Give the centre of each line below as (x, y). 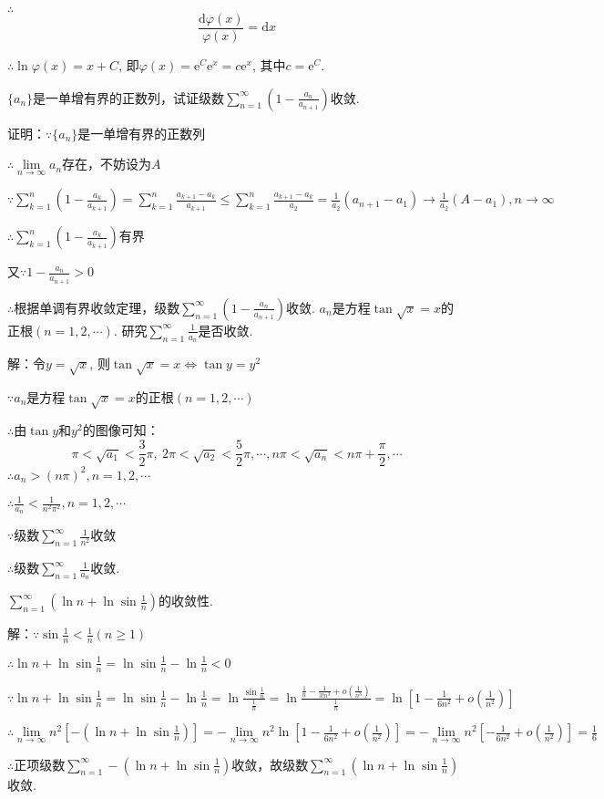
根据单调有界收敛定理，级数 (97, 307)
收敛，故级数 (270, 764)
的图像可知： (121, 430)
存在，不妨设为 (107, 164)
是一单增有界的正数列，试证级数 (129, 97)
